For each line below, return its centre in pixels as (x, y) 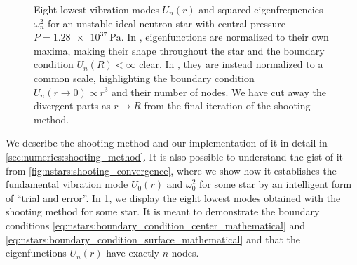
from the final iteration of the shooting (227, 106)
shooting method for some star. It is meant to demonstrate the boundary (163, 211)
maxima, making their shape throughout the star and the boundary (179, 50)
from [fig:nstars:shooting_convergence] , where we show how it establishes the (171, 170)
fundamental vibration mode (67, 184)
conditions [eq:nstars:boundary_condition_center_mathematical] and (156, 225)
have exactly (133, 253)
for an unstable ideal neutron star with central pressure (167, 23)
